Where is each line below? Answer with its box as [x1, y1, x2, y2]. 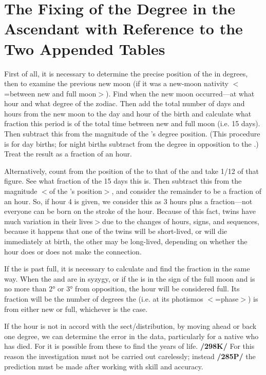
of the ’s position [49, 186, 102, 196]
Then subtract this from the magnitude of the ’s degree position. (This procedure [4, 128, 260, 139]
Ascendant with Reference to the [4, 18, 243, 39]
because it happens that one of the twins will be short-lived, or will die [4, 226, 227, 236]
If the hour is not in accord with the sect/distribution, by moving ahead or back [4, 321, 257, 331]
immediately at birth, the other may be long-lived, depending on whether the [4, 236, 248, 246]
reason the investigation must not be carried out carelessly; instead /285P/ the [4, 350, 256, 361]
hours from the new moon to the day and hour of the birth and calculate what [4, 108, 252, 119]
